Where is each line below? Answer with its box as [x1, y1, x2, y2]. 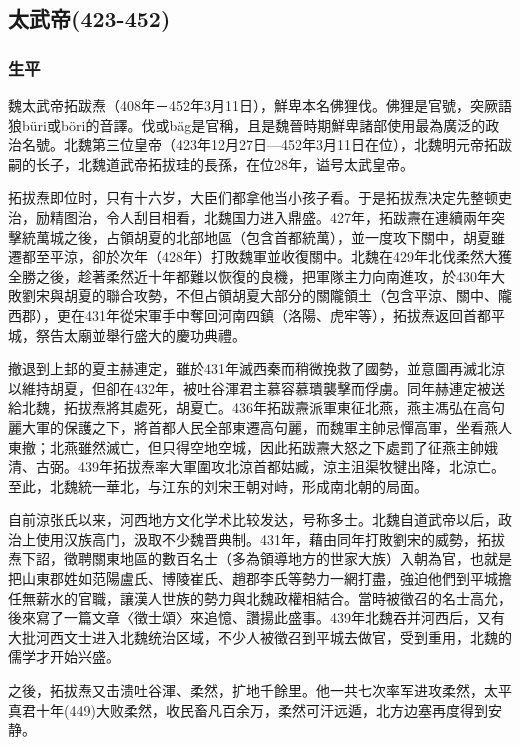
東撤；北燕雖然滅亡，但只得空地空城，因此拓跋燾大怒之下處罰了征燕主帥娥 [8, 436, 498, 457]
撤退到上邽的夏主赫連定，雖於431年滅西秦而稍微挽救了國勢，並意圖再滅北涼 [8, 358, 505, 379]
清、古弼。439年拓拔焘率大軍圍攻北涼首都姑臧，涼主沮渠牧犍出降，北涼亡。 [8, 456, 505, 477]
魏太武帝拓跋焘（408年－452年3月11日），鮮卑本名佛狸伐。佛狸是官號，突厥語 [8, 95, 512, 115]
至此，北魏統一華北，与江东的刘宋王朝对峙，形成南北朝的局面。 [8, 475, 428, 496]
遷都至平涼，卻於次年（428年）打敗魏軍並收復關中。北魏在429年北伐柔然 [8, 246, 484, 267]
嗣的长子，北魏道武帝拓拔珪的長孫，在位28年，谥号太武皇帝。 [8, 153, 414, 174]
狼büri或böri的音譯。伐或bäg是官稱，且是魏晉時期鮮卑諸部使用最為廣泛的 [8, 114, 486, 135]
